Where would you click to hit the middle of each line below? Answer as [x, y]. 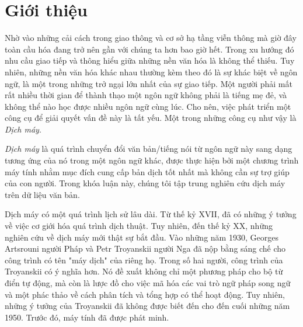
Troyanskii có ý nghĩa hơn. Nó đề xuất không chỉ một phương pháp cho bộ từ [144, 271]
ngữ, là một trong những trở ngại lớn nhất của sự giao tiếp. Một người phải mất [149, 83]
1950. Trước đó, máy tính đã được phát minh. [87, 317]
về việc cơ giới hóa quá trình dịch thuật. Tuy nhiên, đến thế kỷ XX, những [139, 226]
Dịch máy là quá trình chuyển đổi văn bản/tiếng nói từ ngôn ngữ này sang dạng [149, 149]
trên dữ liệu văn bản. [42, 194]
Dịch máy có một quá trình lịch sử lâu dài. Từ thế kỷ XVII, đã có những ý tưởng [151, 214]
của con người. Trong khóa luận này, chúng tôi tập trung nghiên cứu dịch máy [145, 183]
